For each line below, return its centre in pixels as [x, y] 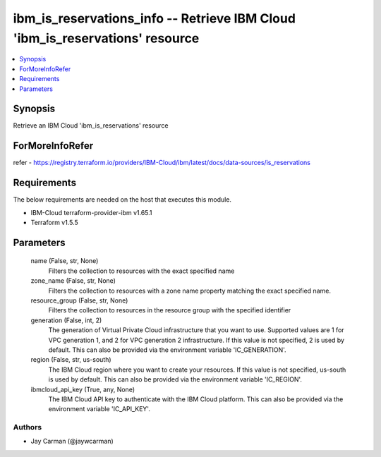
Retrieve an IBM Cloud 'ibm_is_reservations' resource [91, 126]
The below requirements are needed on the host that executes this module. [122, 200]
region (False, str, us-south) [71, 360]
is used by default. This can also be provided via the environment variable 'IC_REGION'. [175, 379]
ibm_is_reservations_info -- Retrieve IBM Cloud [155, 18]
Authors [28, 427]
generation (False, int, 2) [66, 320]
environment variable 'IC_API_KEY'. [99, 409]
